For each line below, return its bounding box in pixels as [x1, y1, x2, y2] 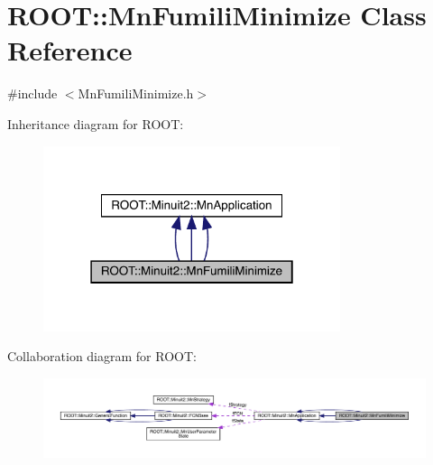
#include [7, 84, 58, 103]
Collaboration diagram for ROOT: [7, 347, 197, 366]
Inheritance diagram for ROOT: [7, 114, 184, 133]
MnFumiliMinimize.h [78, 84, 194, 103]
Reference [7, 32, 133, 69]
